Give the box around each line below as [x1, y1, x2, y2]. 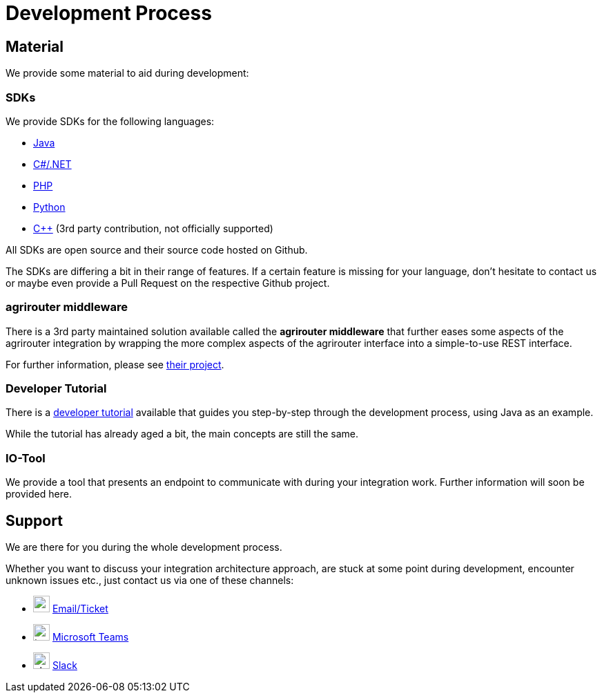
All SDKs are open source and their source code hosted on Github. [6, 243, 308, 256]
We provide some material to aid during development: [6, 67, 249, 79]
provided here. [6, 488, 72, 500]
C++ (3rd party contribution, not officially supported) [33, 222, 273, 234]
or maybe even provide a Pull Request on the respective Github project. [6, 276, 330, 289]
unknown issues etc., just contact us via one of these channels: [6, 574, 294, 587]
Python [33, 200, 66, 213]
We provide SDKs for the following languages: [6, 115, 215, 127]
